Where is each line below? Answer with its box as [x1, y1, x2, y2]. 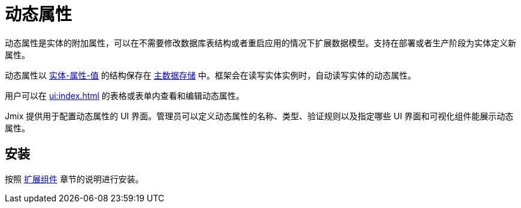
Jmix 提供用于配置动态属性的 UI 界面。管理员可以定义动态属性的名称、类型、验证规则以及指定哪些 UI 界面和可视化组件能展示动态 [5, 110, 514, 121]
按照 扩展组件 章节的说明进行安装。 [5, 173, 144, 184]
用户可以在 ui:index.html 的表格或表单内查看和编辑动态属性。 [5, 90, 244, 101]
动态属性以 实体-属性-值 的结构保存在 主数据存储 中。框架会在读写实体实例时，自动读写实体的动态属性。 [5, 70, 416, 80]
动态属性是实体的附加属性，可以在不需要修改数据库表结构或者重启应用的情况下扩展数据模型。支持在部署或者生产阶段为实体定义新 [5, 37, 516, 48]
